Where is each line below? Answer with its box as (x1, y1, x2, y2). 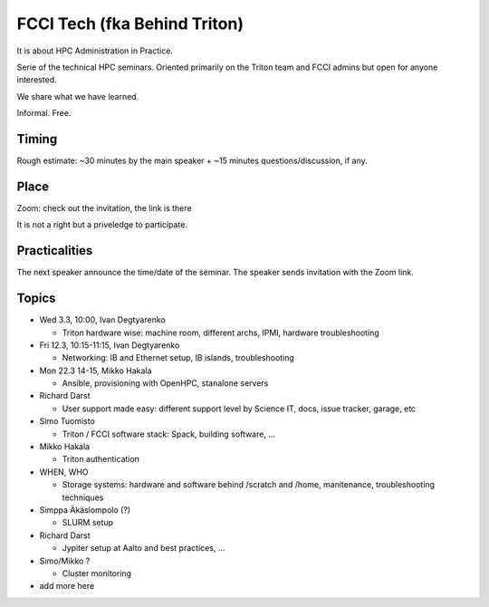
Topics (16, 291, 56, 306)
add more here (39, 581, 95, 592)
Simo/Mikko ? (39, 555, 91, 566)
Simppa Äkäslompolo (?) (39, 504, 131, 515)
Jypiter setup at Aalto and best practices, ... (62, 543, 225, 554)
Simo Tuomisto (39, 416, 95, 427)
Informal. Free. (16, 108, 72, 119)
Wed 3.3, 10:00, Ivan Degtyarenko (39, 314, 167, 325)
